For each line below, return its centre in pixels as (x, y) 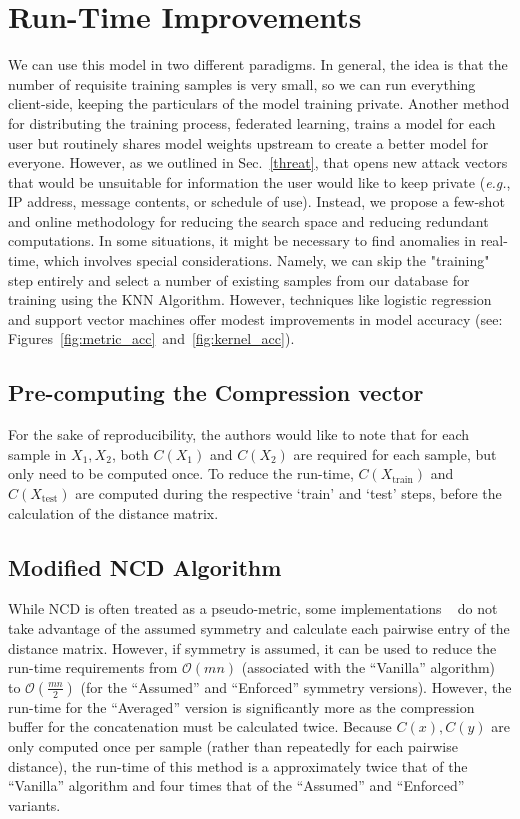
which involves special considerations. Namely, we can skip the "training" (266, 260)
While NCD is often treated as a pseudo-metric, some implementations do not (253, 608)
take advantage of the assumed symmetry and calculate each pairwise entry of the (259, 628)
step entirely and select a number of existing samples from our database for (239, 279)
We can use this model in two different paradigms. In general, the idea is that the (258, 64)
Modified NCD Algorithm (145, 566)
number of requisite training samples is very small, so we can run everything (242, 83)
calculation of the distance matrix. (113, 512)
